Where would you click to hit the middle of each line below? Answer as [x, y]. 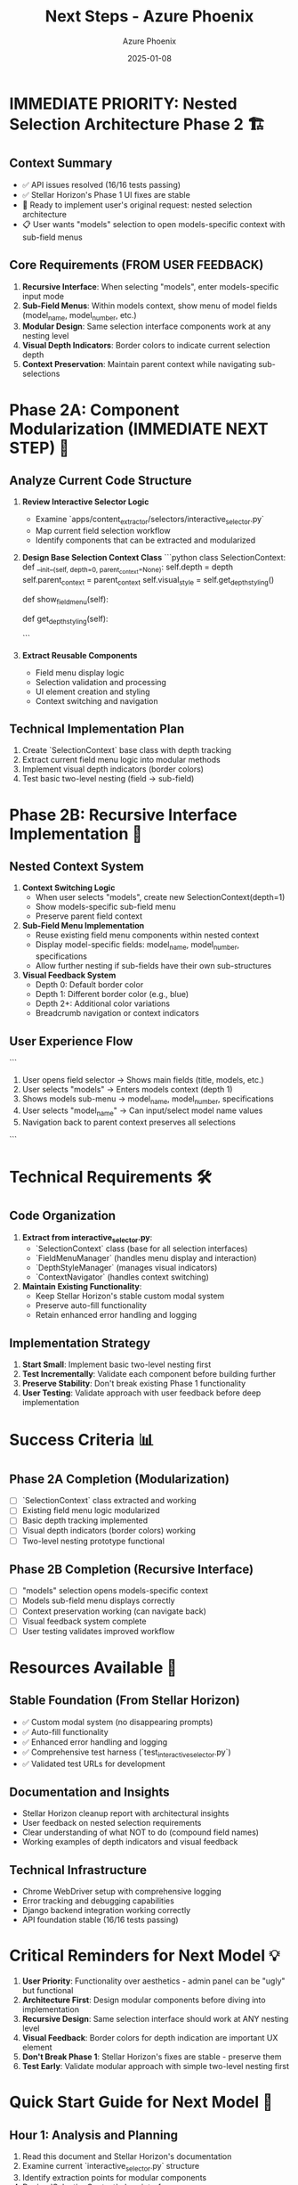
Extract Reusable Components [80, 655]
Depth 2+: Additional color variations [103, 1003]
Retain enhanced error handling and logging [116, 1315]
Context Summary [61, 164]
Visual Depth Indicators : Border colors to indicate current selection [146, 346]
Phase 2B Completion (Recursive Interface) [132, 1569]
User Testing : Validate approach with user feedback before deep [141, 1393]
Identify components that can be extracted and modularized [145, 540]
